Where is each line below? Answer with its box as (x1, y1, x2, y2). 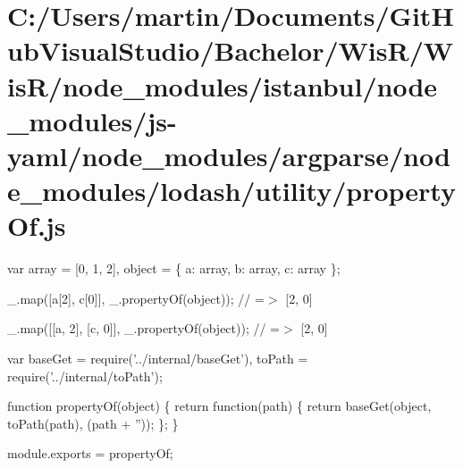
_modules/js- (7, 102, 177, 138)
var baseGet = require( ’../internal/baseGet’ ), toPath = (7, 349, 308, 368)
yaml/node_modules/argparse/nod (7, 137, 450, 173)
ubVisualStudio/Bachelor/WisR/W (7, 32, 454, 69)
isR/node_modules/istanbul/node (7, 67, 438, 104)
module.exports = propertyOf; (7, 444, 173, 463)
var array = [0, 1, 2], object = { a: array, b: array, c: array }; (7, 259, 341, 278)
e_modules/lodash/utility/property (7, 172, 456, 209)
